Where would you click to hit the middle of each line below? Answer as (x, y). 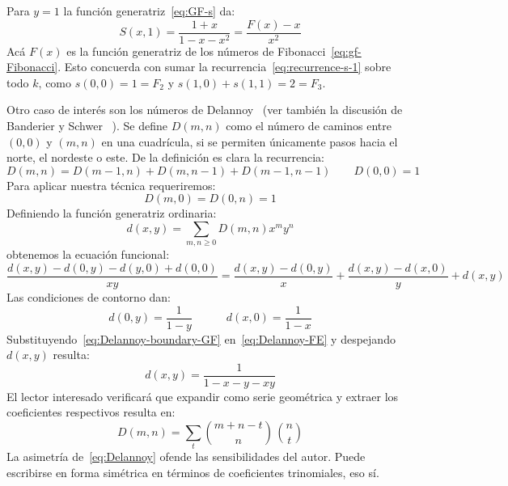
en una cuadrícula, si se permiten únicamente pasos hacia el (250, 141)
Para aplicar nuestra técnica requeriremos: (111, 185)
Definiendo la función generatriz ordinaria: (112, 213)
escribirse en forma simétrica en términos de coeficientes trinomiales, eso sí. (193, 472)
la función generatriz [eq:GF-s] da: (149, 11)
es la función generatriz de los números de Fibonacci (196, 51)
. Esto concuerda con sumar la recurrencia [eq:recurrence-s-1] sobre (224, 67)
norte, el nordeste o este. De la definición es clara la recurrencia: (166, 157)
